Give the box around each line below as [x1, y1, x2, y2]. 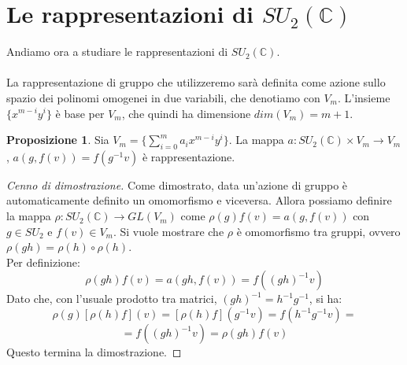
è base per [55, 105, 105, 121]
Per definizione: [6, 253, 80, 270]
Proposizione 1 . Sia [6, 131, 109, 148]
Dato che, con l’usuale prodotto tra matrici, [6, 290, 217, 307]
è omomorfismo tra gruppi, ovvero [236, 223, 401, 239]
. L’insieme [337, 89, 390, 105]
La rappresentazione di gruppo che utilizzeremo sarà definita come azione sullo [6, 74, 386, 90]
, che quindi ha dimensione [121, 105, 251, 121]
